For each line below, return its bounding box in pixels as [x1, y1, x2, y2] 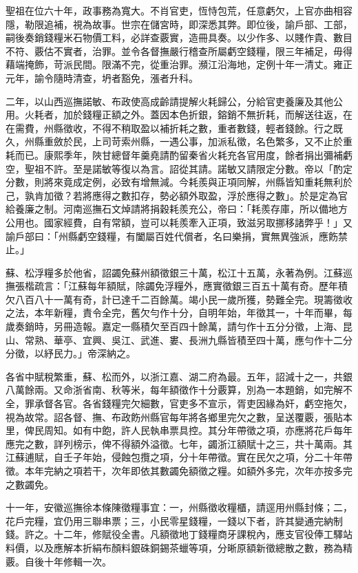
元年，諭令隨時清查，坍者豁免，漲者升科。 [6, 70, 198, 85]
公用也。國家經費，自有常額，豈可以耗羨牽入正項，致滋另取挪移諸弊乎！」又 [6, 215, 352, 229]
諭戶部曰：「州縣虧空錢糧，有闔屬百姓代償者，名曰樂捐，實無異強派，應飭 [6, 228, 338, 243]
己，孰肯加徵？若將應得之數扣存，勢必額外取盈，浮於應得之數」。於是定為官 [6, 188, 348, 202]
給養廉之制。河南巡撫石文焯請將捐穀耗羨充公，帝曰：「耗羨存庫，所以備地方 [6, 202, 348, 216]
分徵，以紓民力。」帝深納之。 [6, 346, 136, 360]
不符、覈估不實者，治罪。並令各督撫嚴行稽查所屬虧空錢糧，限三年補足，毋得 [6, 43, 352, 58]
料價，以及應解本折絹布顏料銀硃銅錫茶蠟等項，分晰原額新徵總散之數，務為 [6, 540, 343, 554]
